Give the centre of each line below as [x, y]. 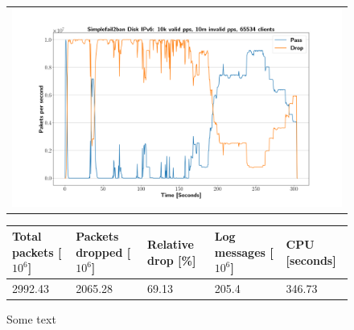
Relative [171, 243]
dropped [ [103, 252]
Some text [31, 319]
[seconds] [311, 260]
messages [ [244, 252]
